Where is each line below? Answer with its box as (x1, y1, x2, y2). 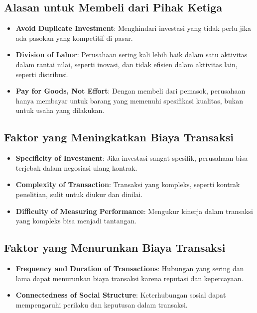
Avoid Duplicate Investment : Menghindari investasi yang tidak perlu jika (15, 23, 252, 33)
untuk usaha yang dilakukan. (15, 105, 105, 115)
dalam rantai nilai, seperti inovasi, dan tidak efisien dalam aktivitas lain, (15, 59, 238, 69)
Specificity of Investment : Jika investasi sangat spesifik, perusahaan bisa (15, 153, 248, 163)
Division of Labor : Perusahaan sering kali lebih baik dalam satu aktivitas (15, 49, 248, 60)
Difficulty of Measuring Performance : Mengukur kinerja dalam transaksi (15, 206, 253, 216)
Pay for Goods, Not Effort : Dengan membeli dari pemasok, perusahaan (15, 86, 246, 96)
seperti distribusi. (15, 69, 69, 79)
